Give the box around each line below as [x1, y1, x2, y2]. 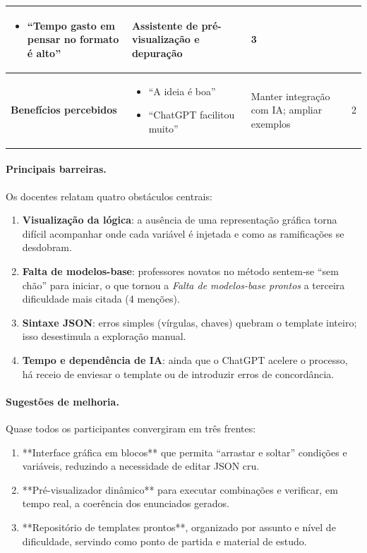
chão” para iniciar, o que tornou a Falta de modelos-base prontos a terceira [22, 277, 345, 292]
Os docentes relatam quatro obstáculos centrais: [6, 188, 212, 203]
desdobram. [22, 240, 72, 255]
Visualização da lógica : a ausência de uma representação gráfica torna [22, 212, 337, 227]
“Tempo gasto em [27, 18, 115, 32]
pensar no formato [27, 32, 119, 47]
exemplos [251, 116, 291, 130]
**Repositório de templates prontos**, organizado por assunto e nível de [22, 519, 336, 534]
